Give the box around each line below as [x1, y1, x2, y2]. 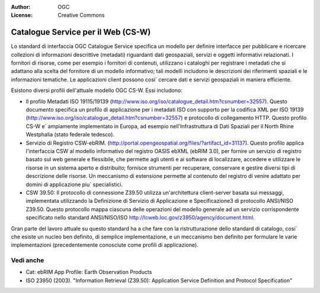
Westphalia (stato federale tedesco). [25, 131, 115, 138]
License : [11, 12, 33, 19]
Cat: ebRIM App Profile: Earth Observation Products [25, 269, 152, 276]
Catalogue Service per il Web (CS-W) [11, 27, 151, 37]
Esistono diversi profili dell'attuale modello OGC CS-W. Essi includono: [11, 87, 183, 94]
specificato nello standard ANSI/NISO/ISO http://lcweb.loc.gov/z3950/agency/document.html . [25, 214, 255, 221]
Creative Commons [57, 12, 105, 19]
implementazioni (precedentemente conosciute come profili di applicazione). [11, 241, 199, 249]
